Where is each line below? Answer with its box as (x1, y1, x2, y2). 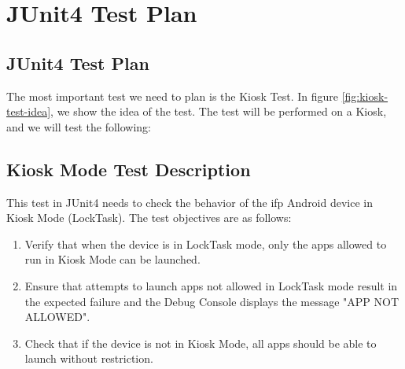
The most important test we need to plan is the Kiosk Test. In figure (6, 87, 338, 104)
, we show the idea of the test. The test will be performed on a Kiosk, (50, 103, 387, 120)
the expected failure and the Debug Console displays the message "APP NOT (24, 293, 399, 309)
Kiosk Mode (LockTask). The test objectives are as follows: (6, 209, 292, 226)
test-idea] (6, 103, 51, 120)
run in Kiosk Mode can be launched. (24, 251, 201, 268)
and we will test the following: (6, 118, 152, 135)
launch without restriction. (24, 350, 153, 367)
